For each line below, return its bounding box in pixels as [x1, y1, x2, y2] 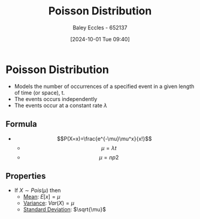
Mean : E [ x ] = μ [23, 193, 60, 200]
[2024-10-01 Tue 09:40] [70, 35, 130, 42]
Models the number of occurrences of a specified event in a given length [14, 83, 195, 90]
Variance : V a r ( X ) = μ [23, 199, 74, 207]
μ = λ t [101, 144, 117, 151]
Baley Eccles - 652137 [72, 24, 128, 31]
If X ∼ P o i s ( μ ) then [14, 187, 61, 194]
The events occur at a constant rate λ [14, 102, 107, 109]
